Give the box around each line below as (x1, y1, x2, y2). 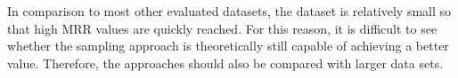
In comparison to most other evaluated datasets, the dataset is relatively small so (7, 2, 452, 19)
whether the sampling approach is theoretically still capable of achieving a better (7, 36, 449, 55)
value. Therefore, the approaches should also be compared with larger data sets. (7, 53, 444, 72)
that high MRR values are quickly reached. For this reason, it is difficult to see (7, 19, 438, 37)
